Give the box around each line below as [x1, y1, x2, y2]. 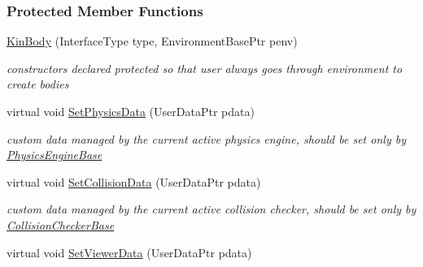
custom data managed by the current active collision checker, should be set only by [7, 200, 416, 217]
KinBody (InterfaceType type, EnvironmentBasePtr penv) [7, 32, 298, 50]
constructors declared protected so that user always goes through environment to [7, 59, 403, 76]
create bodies [7, 75, 69, 93]
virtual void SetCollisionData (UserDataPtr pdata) [7, 173, 261, 190]
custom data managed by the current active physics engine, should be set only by [7, 130, 406, 147]
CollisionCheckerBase [7, 216, 115, 233]
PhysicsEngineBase [7, 146, 102, 163]
